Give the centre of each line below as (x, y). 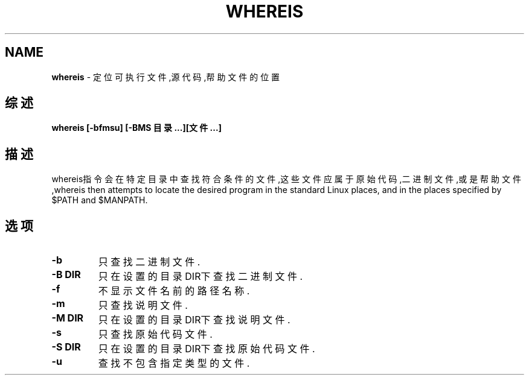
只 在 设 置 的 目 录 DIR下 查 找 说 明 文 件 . (194, 320)
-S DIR (66, 347)
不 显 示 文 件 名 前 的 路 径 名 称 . (174, 291)
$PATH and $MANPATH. (100, 200)
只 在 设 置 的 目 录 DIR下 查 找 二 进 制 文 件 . (200, 277)
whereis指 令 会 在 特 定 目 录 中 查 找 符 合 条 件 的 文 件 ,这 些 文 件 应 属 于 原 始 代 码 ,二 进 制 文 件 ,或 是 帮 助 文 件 (286, 179)
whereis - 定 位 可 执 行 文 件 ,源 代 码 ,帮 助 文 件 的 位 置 (166, 77)
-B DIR (66, 275)
